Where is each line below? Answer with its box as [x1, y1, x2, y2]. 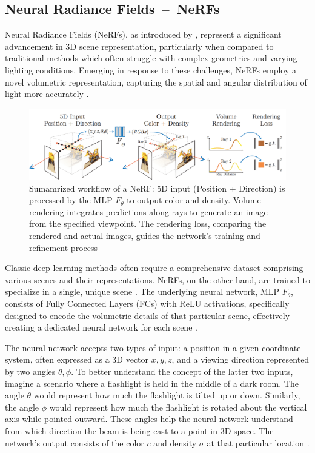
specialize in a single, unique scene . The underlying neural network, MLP [5, 285, 280, 298]
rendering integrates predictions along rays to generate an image [29, 205, 268, 218]
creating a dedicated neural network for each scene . [5, 321, 197, 334]
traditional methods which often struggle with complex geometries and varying [5, 52, 297, 64]
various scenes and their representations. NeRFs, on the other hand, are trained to [5, 273, 310, 286]
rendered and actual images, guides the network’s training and [29, 229, 260, 242]
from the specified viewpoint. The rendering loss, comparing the [29, 217, 267, 230]
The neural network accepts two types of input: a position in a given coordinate [5, 341, 301, 354]
